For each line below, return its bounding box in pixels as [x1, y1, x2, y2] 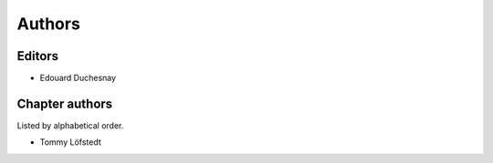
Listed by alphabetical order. [16, 119, 124, 131]
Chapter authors [16, 96, 113, 111]
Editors [16, 48, 59, 64]
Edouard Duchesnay [39, 73, 117, 84]
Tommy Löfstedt [39, 137, 101, 148]
